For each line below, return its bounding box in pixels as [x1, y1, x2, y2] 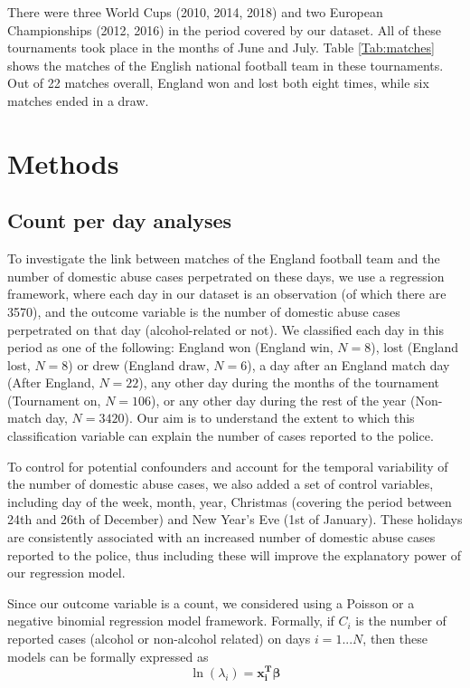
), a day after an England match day [247, 355, 450, 374]
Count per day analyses [7, 206, 232, 234]
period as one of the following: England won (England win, [7, 338, 334, 357]
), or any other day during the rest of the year [151, 390, 407, 409]
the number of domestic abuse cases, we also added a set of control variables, [7, 474, 434, 493]
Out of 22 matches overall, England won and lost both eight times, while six [7, 73, 429, 92]
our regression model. [7, 563, 126, 582]
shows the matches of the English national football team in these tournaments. [7, 55, 444, 74]
